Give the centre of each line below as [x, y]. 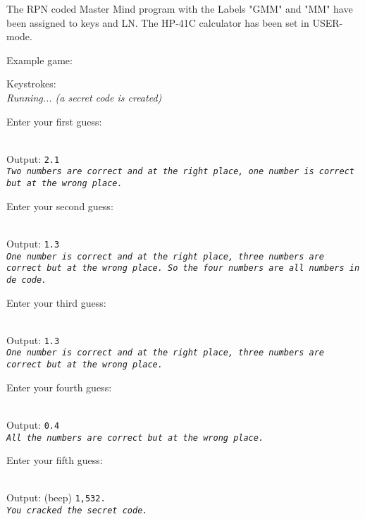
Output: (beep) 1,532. [56, 497]
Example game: [39, 60]
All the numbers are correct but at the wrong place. [135, 438]
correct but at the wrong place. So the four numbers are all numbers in [183, 268]
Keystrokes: [31, 84]
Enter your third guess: [56, 302]
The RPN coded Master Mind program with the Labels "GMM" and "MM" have [180, 8]
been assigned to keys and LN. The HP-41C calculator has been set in [158, 22]
